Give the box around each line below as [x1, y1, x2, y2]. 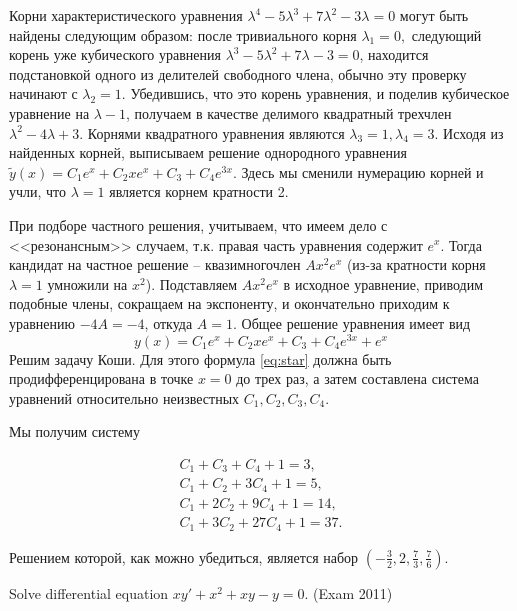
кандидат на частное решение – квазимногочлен [9, 254, 301, 275]
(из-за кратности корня [346, 254, 486, 275]
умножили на [47, 273, 128, 294]
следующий [411, 24, 482, 45]
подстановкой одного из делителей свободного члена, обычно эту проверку [9, 63, 467, 84]
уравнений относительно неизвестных [9, 387, 240, 408]
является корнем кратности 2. [109, 181, 289, 202]
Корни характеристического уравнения [9, 5, 243, 25]
